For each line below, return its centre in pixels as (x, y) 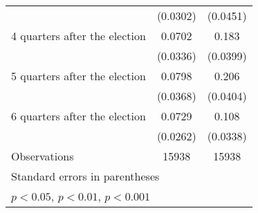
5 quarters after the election (79, 76)
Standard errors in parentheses (85, 176)
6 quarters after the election (79, 116)
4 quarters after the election (79, 36)
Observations (43, 156)
